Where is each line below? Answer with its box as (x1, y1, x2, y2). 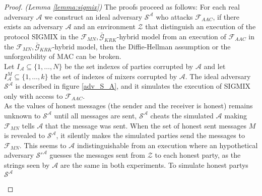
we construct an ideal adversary (44, 11, 143, 22)
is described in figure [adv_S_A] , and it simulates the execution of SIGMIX (15, 81, 251, 91)
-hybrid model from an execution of (116, 31, 226, 41)
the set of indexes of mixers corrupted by (50, 71, 177, 81)
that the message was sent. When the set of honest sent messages (45, 120, 247, 130)
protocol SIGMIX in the (4, 31, 79, 41)
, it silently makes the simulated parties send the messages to (56, 130, 245, 141)
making (224, 110, 247, 120)
